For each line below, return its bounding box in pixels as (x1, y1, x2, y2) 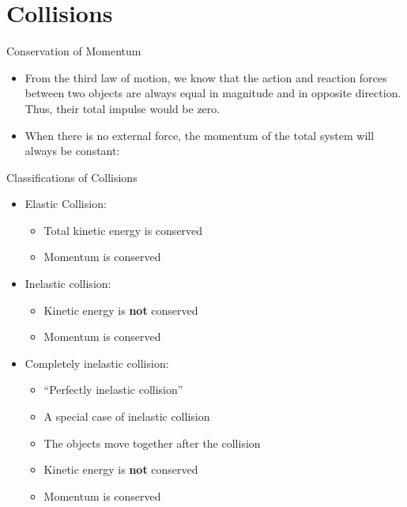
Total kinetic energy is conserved (43, 221, 203, 238)
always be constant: (24, 142, 120, 159)
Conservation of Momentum (6, 43, 141, 59)
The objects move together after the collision (43, 434, 261, 451)
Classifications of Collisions (6, 168, 138, 185)
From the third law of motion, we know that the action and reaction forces (24, 69, 387, 85)
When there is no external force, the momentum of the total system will (24, 127, 375, 143)
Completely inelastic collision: (24, 354, 169, 371)
